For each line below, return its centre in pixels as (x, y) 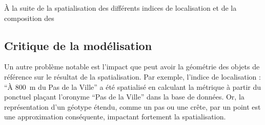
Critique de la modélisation (78, 45)
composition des (29, 18)
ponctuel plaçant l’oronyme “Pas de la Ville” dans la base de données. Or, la (124, 97)
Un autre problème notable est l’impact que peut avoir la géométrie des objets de (132, 67)
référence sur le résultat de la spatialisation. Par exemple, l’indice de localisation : (132, 76)
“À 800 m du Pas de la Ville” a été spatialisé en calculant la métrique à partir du (133, 86)
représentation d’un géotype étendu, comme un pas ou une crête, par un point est (132, 106)
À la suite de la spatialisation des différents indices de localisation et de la (120, 8)
